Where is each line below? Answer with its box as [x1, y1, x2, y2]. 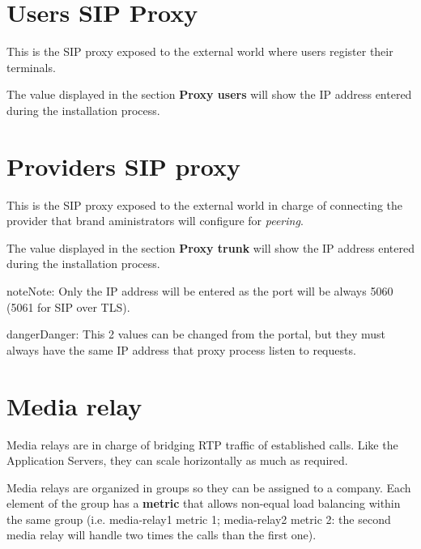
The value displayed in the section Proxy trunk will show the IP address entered [6, 239, 415, 256]
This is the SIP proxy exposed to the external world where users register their [6, 43, 393, 60]
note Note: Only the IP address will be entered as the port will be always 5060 [6, 283, 393, 299]
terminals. [6, 58, 56, 75]
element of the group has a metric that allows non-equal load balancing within [6, 495, 401, 512]
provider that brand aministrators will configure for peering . [6, 212, 304, 229]
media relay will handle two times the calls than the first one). [6, 526, 317, 543]
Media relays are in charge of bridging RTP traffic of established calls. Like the [6, 436, 398, 453]
